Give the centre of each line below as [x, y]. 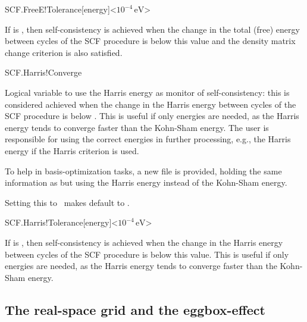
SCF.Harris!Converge [43, 72]
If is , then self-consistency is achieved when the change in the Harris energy [144, 242]
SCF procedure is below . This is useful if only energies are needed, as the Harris [152, 116]
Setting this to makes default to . [67, 202]
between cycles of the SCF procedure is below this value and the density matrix [150, 41]
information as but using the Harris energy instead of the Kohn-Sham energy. [146, 182]
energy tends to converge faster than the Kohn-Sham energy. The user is [137, 127]
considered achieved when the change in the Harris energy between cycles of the [151, 104]
